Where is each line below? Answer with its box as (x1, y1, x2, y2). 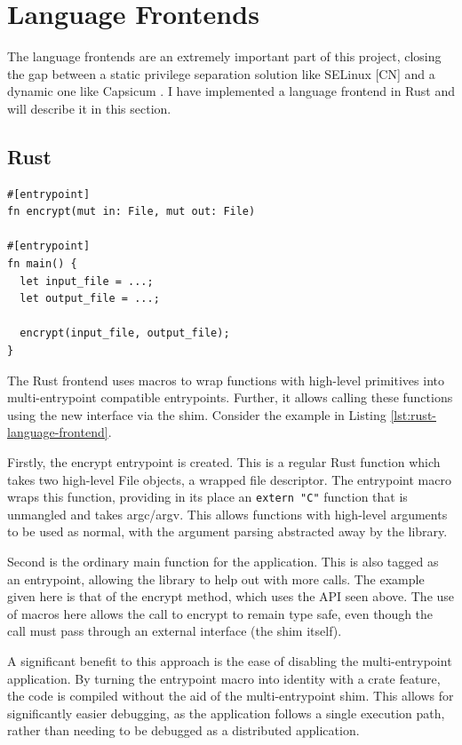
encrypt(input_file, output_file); (20, 327, 230, 340)
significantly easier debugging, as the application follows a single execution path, (7, 703, 445, 722)
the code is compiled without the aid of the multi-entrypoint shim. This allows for (7, 686, 454, 705)
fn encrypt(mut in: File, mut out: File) (7, 205, 256, 218)
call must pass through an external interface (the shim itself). (7, 622, 342, 640)
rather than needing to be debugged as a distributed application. (7, 721, 360, 740)
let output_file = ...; (20, 292, 160, 305)
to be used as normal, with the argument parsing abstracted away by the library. (7, 522, 448, 541)
